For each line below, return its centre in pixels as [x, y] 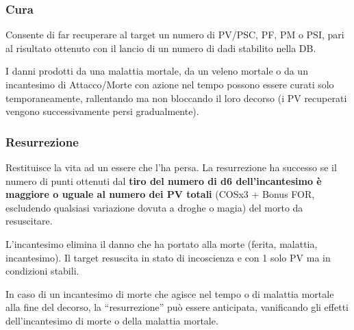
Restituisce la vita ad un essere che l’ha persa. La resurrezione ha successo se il [171, 167]
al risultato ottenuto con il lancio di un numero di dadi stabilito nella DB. [161, 48]
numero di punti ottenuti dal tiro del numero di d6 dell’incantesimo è [164, 180]
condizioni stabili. [42, 271]
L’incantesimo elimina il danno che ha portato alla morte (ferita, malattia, [162, 243]
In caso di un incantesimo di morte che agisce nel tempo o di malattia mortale [170, 293]
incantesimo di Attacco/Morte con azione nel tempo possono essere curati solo [170, 84]
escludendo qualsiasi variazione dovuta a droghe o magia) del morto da [154, 207]
